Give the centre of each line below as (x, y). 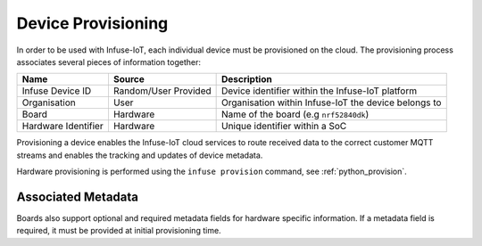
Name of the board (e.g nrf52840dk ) (295, 114)
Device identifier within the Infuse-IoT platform (319, 91)
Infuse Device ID (57, 91)
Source (129, 79)
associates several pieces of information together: (108, 61)
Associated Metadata (77, 197)
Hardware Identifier (62, 127)
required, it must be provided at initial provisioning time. (119, 231)
